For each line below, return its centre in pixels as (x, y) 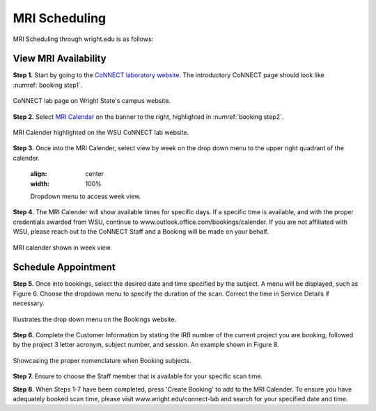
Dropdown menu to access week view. (86, 196)
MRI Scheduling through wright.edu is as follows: (83, 39)
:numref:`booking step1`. (48, 85)
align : (39, 174)
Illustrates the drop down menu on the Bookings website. (95, 319)
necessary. (29, 303)
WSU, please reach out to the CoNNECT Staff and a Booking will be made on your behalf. (141, 232)
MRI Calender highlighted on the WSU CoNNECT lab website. (101, 133)
